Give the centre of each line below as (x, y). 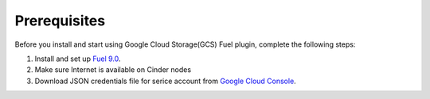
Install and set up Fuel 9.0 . (78, 59)
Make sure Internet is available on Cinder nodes (113, 70)
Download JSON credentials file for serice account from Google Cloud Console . (165, 81)
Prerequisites (60, 21)
